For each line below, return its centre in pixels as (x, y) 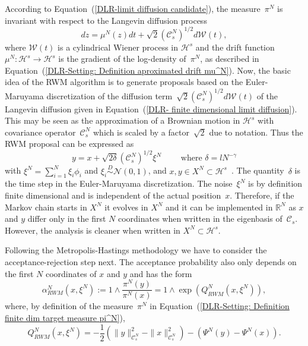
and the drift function (235, 47)
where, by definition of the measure (69, 306)
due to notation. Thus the (256, 132)
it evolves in (126, 207)
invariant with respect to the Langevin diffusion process (106, 20)
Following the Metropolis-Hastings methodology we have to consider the (136, 250)
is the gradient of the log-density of (122, 59)
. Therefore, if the (262, 195)
